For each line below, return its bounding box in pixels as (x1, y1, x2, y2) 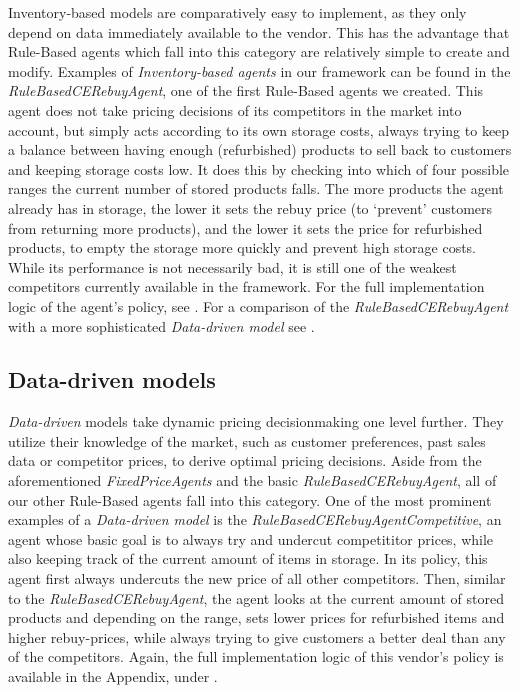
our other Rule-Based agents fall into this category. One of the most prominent (8, 489, 492, 510)
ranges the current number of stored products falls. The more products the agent (8, 178, 504, 199)
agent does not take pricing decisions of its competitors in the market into (8, 99, 462, 120)
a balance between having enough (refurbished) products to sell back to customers (8, 139, 512, 160)
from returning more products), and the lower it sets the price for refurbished (8, 217, 483, 238)
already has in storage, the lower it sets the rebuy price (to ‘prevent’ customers (8, 197, 493, 218)
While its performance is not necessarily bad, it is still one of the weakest (8, 256, 457, 277)
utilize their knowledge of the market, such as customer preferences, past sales (8, 430, 486, 451)
